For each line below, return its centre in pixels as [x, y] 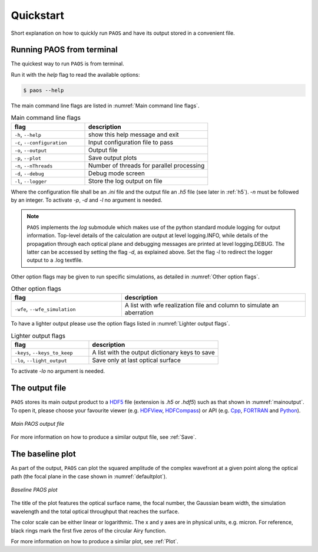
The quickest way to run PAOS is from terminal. [68, 64]
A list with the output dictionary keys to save [153, 353]
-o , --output [31, 150]
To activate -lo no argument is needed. [58, 371]
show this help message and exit [134, 134]
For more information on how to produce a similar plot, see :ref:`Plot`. [95, 541]
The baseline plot [43, 454]
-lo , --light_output [41, 360]
